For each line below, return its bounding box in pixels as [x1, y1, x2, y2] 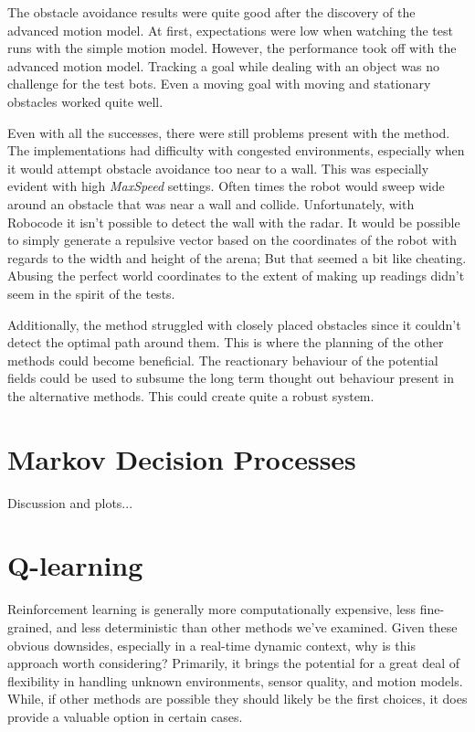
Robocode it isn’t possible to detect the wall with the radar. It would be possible [7, 212, 460, 231]
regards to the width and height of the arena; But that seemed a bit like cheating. [7, 248, 467, 267]
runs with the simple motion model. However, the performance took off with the [7, 38, 457, 58]
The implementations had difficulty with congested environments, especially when [7, 141, 465, 160]
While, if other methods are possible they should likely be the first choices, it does [7, 689, 468, 708]
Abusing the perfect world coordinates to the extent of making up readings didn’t [7, 266, 465, 285]
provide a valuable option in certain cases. [7, 706, 243, 726]
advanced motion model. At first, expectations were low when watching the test [7, 20, 453, 39]
